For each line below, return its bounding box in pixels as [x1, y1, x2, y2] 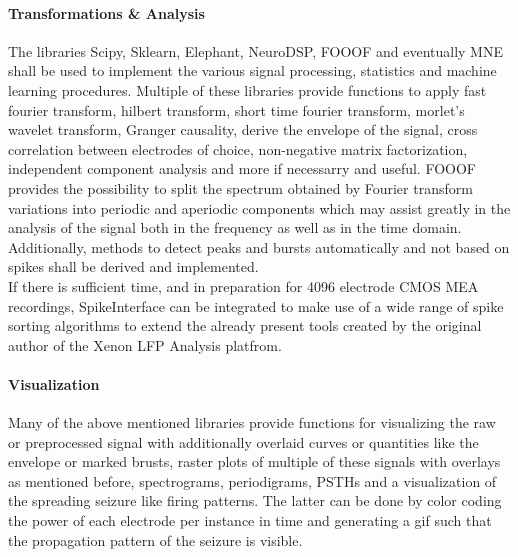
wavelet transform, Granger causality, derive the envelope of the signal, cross [8, 119, 478, 140]
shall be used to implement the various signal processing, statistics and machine [8, 60, 497, 81]
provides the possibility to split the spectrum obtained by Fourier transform [8, 177, 473, 198]
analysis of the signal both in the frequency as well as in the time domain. [8, 217, 462, 238]
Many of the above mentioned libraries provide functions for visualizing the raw [8, 412, 496, 433]
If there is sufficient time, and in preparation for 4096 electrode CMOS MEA [8, 275, 479, 296]
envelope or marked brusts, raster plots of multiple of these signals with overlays [8, 451, 501, 472]
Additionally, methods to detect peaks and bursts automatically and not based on [8, 236, 510, 257]
